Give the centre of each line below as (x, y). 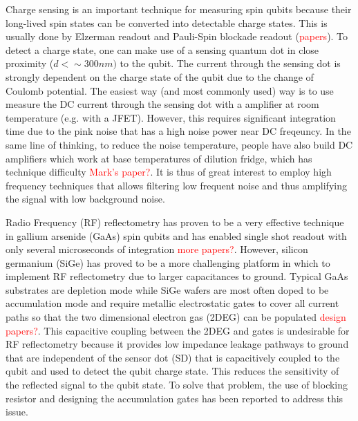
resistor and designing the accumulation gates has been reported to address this (175, 398)
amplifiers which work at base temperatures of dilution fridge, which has (159, 158)
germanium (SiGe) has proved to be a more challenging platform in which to (168, 262)
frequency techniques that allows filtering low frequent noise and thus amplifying (176, 185)
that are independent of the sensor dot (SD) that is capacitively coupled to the (173, 357)
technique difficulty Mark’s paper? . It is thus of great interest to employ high (169, 172)
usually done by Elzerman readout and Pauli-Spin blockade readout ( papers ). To (177, 36)
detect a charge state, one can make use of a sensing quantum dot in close (162, 49)
